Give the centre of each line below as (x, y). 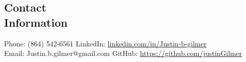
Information (36, 22)
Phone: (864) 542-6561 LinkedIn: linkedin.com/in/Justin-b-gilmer (106, 43)
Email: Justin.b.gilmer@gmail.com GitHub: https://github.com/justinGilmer (123, 53)
